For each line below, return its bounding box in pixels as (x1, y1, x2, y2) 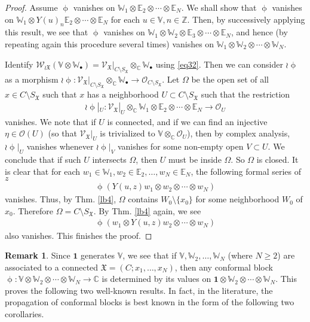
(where (228, 249, 253, 262)
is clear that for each (5, 165, 81, 177)
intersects (92, 153, 127, 166)
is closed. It (256, 153, 299, 166)
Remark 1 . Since (5, 249, 70, 262)
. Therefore (13, 204, 54, 217)
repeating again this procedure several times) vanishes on (5, 37, 214, 50)
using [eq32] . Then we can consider (155, 57, 283, 70)
